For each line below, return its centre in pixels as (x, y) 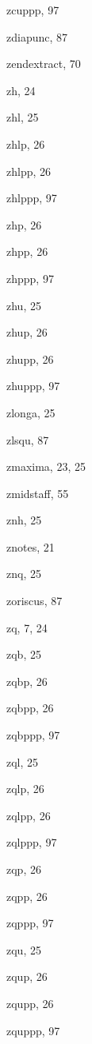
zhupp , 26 (30, 359)
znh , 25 (24, 520)
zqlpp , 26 (29, 815)
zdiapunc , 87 (37, 36)
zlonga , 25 (31, 412)
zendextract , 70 (44, 64)
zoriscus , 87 (34, 601)
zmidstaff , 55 (38, 493)
